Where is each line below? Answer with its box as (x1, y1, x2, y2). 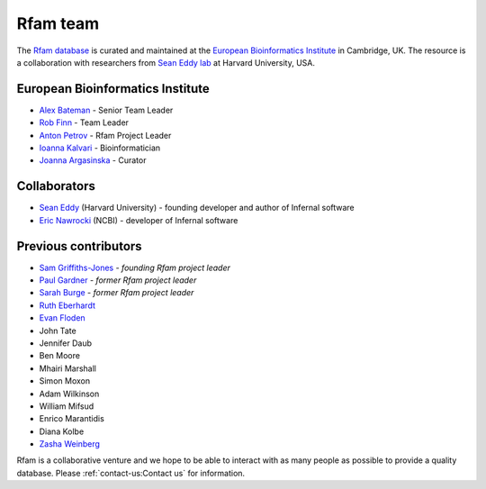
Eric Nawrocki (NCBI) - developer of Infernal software (39, 214, 238, 225)
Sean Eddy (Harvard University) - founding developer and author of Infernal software (39, 203, 355, 213)
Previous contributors (16, 239, 143, 254)
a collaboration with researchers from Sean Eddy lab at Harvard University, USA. (16, 57, 315, 68)
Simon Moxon (39, 376, 90, 386)
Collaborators (16, 178, 96, 194)
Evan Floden (39, 312, 85, 323)
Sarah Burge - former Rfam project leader (39, 287, 194, 298)
